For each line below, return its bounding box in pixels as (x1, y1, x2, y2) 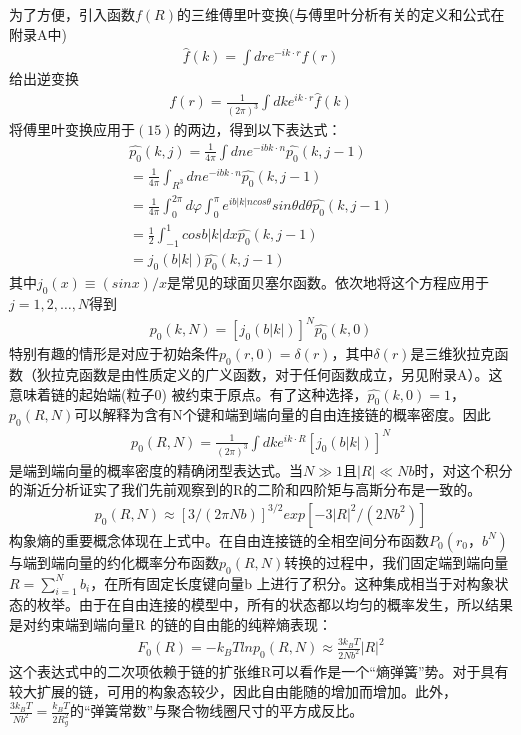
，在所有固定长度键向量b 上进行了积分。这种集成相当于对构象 (90, 572, 495, 593)
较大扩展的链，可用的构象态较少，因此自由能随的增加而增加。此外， (9, 680, 457, 701)
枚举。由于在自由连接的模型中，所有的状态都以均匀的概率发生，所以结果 (36, 594, 513, 615)
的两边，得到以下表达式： (173, 119, 342, 140)
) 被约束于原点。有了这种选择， (161, 383, 368, 404)
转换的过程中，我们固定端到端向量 (284, 551, 509, 572)
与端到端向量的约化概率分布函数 (9, 551, 219, 572)
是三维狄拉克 (410, 343, 495, 364)
